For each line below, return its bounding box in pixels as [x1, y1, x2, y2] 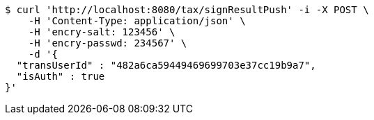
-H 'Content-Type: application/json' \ [28, 15, 246, 26]
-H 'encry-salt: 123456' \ [28, 26, 176, 37]
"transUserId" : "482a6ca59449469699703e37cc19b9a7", [16, 60, 316, 71]
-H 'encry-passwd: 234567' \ [28, 37, 187, 49]
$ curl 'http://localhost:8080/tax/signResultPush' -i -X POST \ [5, 4, 369, 15]
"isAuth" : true [16, 71, 105, 82]
